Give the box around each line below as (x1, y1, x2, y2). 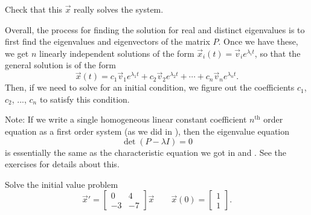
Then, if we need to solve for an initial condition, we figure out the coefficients (5, 81, 295, 94)
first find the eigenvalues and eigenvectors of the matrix (5, 35, 210, 48)
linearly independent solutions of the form (39, 47, 194, 59)
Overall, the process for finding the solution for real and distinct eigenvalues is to (5, 23, 305, 36)
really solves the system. (74, 3, 164, 15)
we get (5, 47, 29, 59)
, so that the (254, 47, 301, 59)
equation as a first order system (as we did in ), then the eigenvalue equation (5, 124, 290, 137)
